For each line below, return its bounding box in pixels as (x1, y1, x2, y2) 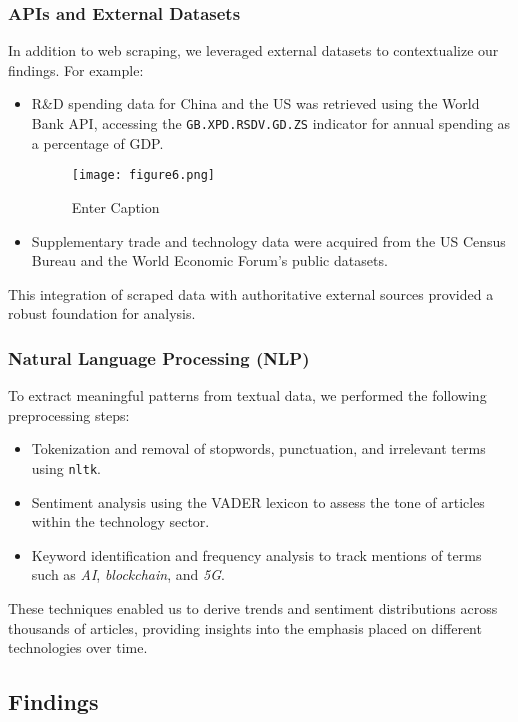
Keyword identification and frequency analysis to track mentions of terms (31, 544, 482, 565)
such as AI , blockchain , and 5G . (31, 564, 225, 585)
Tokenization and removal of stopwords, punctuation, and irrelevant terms (31, 438, 486, 459)
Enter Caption (71, 196, 160, 217)
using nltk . (31, 457, 101, 478)
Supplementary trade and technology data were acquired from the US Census (31, 230, 506, 251)
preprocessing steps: (8, 404, 130, 425)
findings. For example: (8, 59, 144, 80)
